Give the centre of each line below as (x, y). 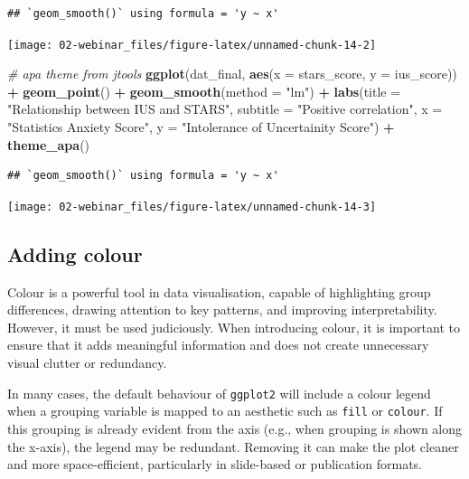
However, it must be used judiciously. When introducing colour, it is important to (234, 327)
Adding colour (75, 254)
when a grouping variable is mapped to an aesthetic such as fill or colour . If (225, 411)
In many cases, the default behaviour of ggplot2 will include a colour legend (219, 393)
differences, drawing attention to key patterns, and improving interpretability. (222, 310)
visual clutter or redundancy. (87, 363)
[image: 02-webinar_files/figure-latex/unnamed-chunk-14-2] (192, 45)
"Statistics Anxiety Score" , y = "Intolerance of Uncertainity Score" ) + (201, 127)
